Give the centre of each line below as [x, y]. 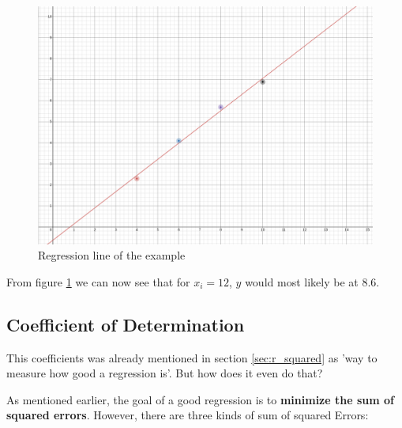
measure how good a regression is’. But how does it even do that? [165, 373]
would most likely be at [302, 281]
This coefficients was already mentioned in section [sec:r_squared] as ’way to [192, 357]
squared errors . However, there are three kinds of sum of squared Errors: [188, 415]
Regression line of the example [112, 255]
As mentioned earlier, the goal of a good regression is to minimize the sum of [200, 399]
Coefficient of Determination [126, 324]
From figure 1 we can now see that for [98, 281]
